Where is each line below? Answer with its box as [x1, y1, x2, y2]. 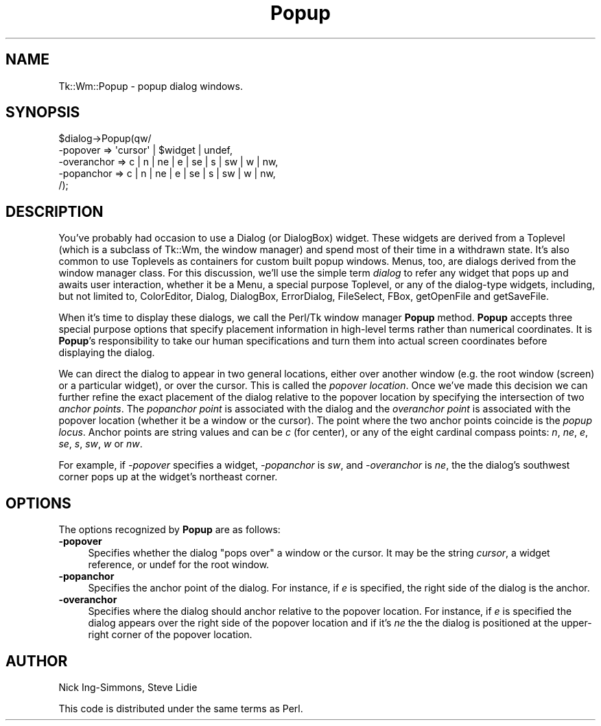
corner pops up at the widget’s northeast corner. [58, 471, 278, 483]
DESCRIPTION [5, 202, 104, 220]
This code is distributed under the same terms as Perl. [58, 702, 303, 714]
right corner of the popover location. [88, 629, 252, 641]
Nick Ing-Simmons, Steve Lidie [58, 681, 198, 693]
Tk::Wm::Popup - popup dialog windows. [58, 80, 243, 92]
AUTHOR [5, 652, 68, 670]
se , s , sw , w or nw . [58, 438, 143, 450]
